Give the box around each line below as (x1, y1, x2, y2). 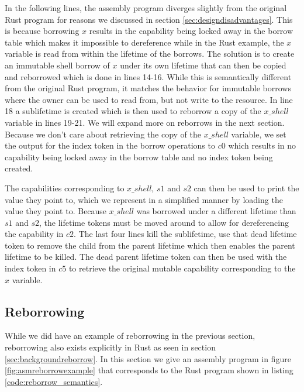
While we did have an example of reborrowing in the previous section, (5, 329, 255, 342)
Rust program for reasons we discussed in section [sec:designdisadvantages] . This (5, 13, 293, 25)
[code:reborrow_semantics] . (5, 375, 103, 387)
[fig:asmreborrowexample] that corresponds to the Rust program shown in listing (5, 364, 293, 376)
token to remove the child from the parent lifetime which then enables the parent (5, 239, 295, 251)
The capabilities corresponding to (5, 181, 125, 194)
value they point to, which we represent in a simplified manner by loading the (5, 193, 283, 205)
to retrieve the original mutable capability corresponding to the (68, 262, 296, 274)
